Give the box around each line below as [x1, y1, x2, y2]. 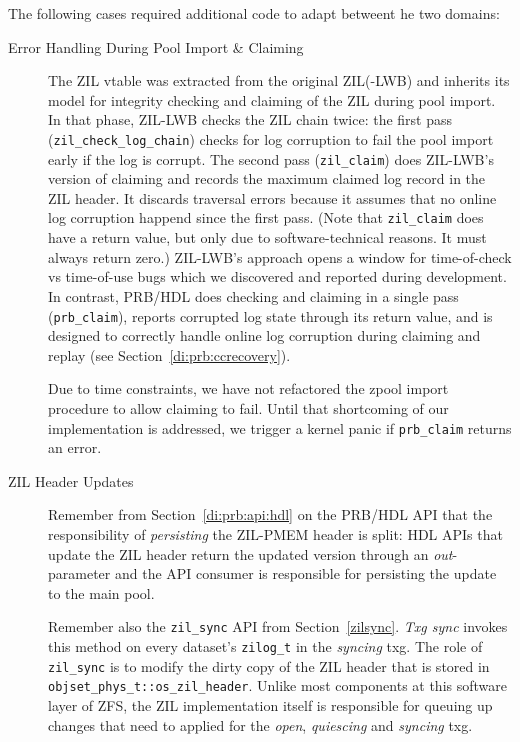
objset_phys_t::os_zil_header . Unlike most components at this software [48, 675, 507, 696]
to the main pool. [48, 582, 155, 603]
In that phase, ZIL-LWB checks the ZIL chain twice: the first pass [48, 109, 453, 130]
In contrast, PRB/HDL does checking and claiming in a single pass [48, 285, 459, 306]
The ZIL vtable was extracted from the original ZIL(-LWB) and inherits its [48, 70, 510, 91]
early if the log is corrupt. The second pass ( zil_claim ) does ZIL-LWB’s [48, 148, 494, 169]
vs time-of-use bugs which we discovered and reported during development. [48, 266, 507, 287]
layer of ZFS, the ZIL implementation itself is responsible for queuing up [48, 694, 493, 715]
